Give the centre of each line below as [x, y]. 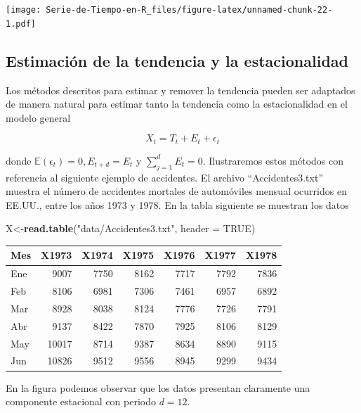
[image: [24, 10]
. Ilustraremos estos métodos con [273, 160]
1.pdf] [21, 24]
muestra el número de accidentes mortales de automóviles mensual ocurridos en [176, 191]
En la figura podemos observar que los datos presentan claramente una [158, 387]
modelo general [38, 117]
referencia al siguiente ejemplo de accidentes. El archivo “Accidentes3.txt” [164, 177]
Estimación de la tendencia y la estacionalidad [177, 60]
